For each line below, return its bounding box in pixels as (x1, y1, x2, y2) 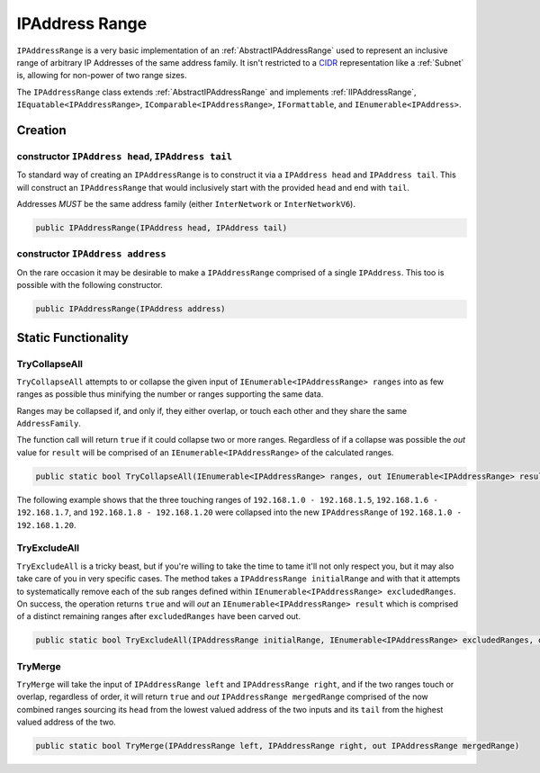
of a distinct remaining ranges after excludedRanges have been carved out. (16, 611, 301, 622)
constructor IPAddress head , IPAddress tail (16, 149, 233, 162)
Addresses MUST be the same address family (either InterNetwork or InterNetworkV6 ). (16, 199, 355, 210)
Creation (16, 122, 67, 138)
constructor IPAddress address (16, 247, 166, 260)
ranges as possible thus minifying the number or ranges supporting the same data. (16, 389, 324, 400)
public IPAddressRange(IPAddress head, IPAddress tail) (35, 223, 288, 233)
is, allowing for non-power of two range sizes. (16, 70, 188, 81)
